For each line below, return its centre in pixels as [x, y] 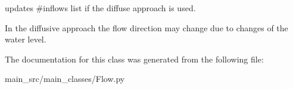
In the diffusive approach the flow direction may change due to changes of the [146, 27]
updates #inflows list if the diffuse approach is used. [100, 8]
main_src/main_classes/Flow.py [65, 79]
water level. [26, 39]
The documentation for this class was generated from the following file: [134, 59]
